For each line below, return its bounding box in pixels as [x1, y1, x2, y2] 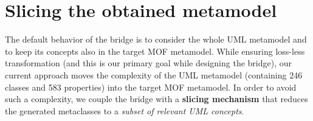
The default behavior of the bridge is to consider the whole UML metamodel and [5, 33, 307, 46]
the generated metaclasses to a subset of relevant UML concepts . [5, 104, 244, 117]
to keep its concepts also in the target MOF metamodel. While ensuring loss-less [5, 44, 305, 57]
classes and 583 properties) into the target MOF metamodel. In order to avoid [5, 80, 297, 93]
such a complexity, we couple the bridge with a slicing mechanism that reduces [5, 92, 308, 105]
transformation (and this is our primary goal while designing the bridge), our [5, 57, 292, 69]
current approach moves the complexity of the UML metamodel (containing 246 [5, 68, 303, 81]
